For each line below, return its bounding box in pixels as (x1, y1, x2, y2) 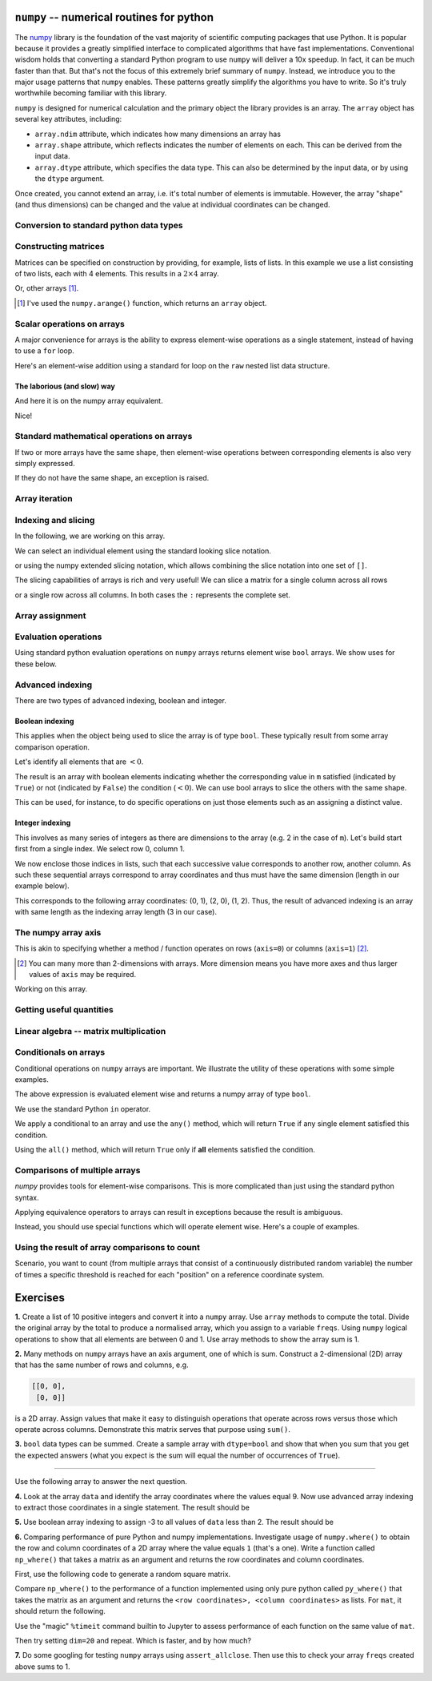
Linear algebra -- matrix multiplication (14, 1025, 166, 1036)
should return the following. (14, 1607, 106, 1616)
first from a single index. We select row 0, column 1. (14, 844, 186, 854)
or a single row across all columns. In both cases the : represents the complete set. (14, 589, 291, 600)
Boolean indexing (14, 716, 74, 726)
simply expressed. (14, 459, 75, 469)
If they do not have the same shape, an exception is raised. (14, 473, 210, 483)
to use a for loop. (14, 346, 75, 356)
